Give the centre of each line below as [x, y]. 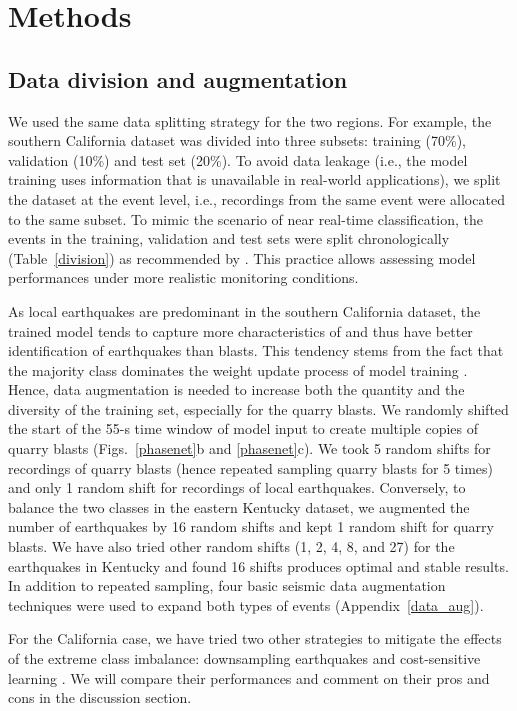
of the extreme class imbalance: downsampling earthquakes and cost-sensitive [244, 658]
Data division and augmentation [178, 78]
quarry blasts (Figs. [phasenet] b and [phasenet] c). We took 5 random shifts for [249, 448]
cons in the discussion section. [100, 697]
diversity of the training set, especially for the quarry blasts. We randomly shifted [258, 408]
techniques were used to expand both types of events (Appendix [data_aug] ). [246, 604]
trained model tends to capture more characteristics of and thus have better [240, 330]
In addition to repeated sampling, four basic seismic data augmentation [227, 585]
